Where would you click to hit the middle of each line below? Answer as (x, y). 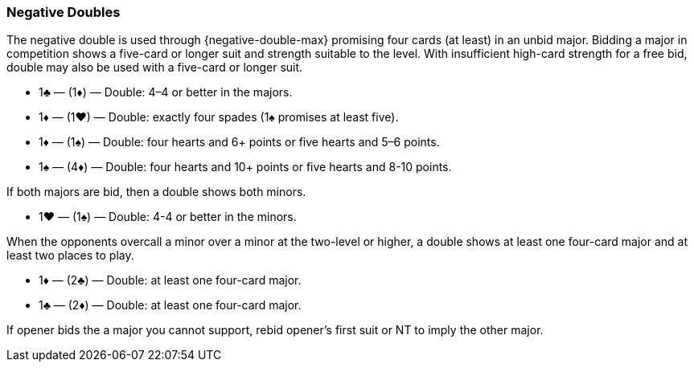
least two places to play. (70, 256)
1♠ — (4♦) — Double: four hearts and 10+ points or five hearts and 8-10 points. (245, 167)
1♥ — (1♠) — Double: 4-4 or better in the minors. (168, 217)
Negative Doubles (64, 12)
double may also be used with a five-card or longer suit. (155, 67)
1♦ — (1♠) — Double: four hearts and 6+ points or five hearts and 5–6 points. (239, 142)
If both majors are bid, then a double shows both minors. (156, 192)
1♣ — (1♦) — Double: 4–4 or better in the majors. (166, 92)
